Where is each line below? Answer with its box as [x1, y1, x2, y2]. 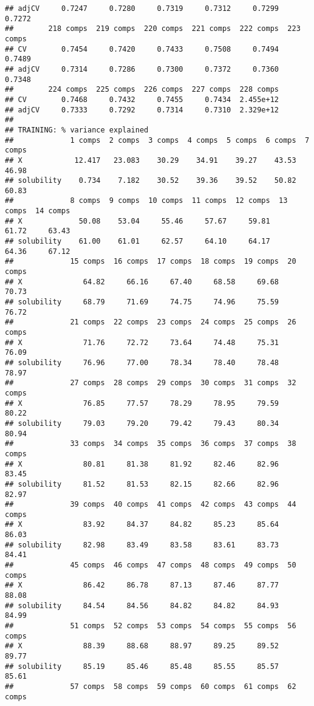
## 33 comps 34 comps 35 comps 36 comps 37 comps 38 [5, 439, 296, 448]
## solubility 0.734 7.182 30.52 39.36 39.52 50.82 [5, 176, 296, 185]
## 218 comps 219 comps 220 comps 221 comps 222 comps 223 [5, 24, 301, 33]
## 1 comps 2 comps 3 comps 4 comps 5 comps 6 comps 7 [5, 135, 310, 145]
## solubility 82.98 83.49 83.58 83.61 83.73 [5, 540, 279, 549]
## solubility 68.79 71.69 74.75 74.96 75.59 [5, 298, 279, 307]
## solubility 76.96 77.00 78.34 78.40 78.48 [5, 358, 279, 367]
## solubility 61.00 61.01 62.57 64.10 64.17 [5, 237, 270, 246]
